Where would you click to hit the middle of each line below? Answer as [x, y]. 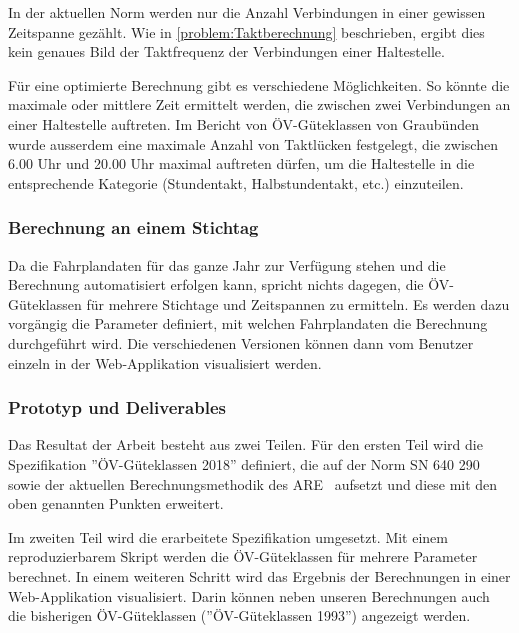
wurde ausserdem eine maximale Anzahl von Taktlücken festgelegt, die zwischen [253, 143]
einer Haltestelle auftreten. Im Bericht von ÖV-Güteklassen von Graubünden [243, 123]
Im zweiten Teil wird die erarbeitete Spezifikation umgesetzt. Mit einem [228, 536]
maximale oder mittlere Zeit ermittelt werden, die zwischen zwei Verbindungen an [259, 104]
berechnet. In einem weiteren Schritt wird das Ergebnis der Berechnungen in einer [259, 575]
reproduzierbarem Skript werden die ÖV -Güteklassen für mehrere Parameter [243, 556]
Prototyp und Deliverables [117, 407]
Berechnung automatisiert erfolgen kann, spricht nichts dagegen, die [216, 284]
